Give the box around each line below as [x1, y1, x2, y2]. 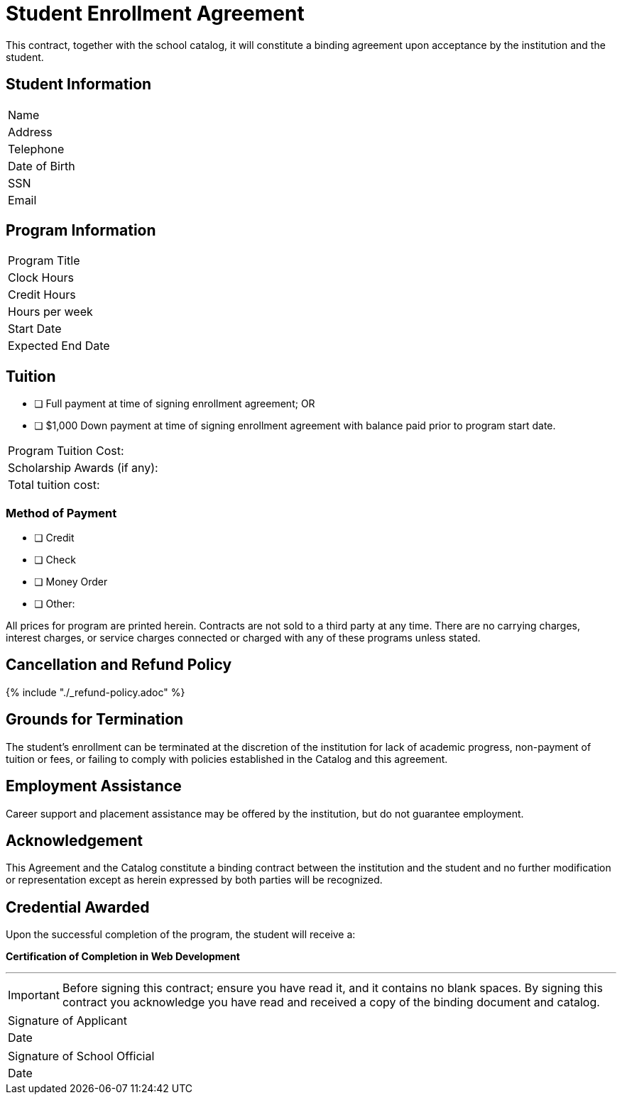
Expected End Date [8, 339, 110, 353]
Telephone [8, 141, 65, 156]
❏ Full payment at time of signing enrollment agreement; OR [34, 397, 315, 410]
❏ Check [34, 554, 76, 566]
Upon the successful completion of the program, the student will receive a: [6, 928, 356, 941]
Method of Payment [6, 505, 117, 520]
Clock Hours [8, 270, 74, 285]
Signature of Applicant [8, 1013, 128, 1028]
